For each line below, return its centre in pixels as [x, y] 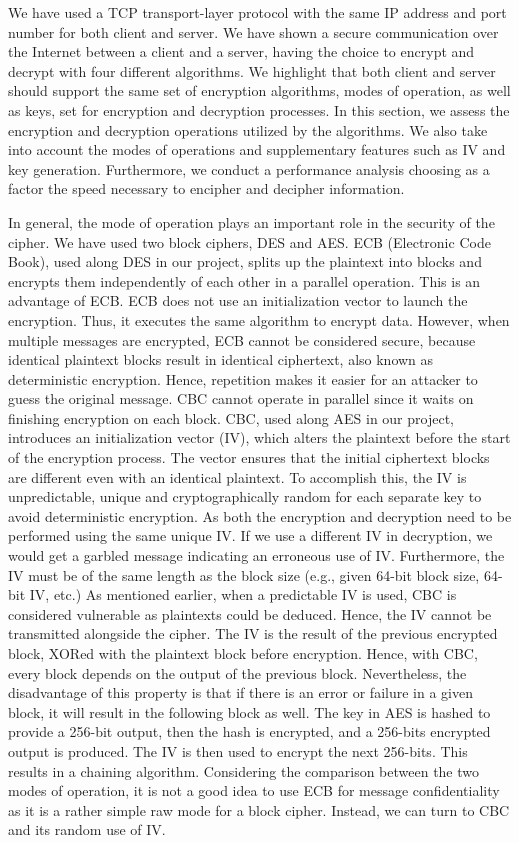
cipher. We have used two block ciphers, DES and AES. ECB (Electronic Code [249, 241]
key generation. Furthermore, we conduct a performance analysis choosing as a [249, 168]
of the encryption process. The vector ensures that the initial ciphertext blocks [249, 457]
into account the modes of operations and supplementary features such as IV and [257, 149]
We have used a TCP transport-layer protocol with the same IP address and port [257, 12]
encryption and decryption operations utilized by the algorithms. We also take [248, 129]
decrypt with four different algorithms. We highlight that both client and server [252, 70]
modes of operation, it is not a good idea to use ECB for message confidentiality [254, 790]
